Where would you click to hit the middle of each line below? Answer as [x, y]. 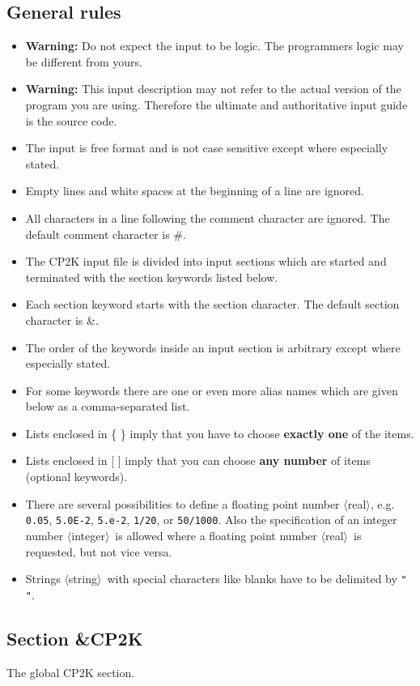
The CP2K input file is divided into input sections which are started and [206, 261]
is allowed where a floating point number [216, 535]
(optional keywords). [76, 477]
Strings [43, 579]
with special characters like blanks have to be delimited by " [257, 579]
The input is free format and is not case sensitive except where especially [207, 148]
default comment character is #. [106, 234]
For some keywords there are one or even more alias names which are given [212, 390]
